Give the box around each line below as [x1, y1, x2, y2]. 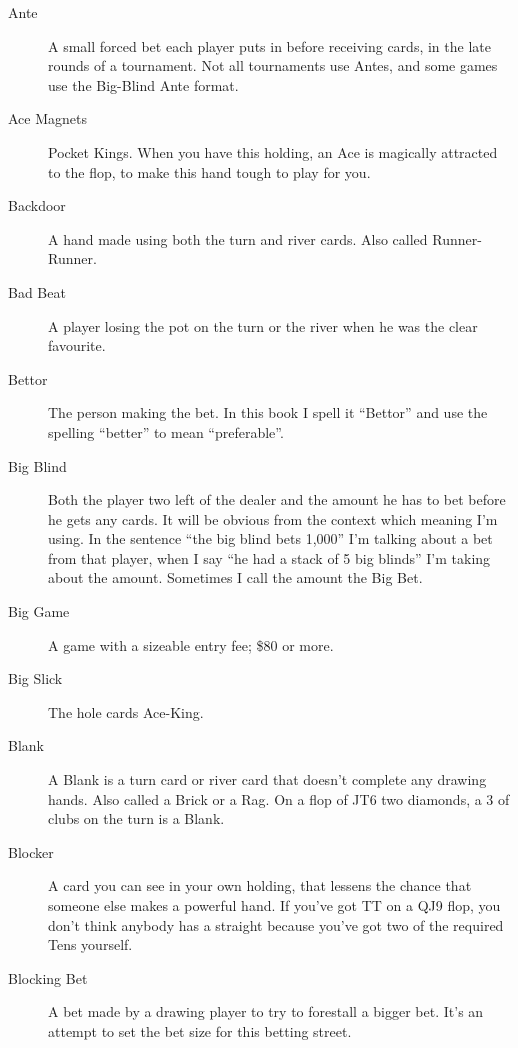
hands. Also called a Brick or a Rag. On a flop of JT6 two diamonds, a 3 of [48, 788, 510, 809]
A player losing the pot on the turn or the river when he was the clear [48, 315, 478, 336]
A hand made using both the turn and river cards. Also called [48, 228, 428, 249]
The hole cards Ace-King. [48, 701, 204, 722]
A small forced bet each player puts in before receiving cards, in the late [48, 35, 491, 56]
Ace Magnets [8, 108, 88, 129]
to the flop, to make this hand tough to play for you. [48, 161, 371, 182]
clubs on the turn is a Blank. [48, 808, 225, 829]
